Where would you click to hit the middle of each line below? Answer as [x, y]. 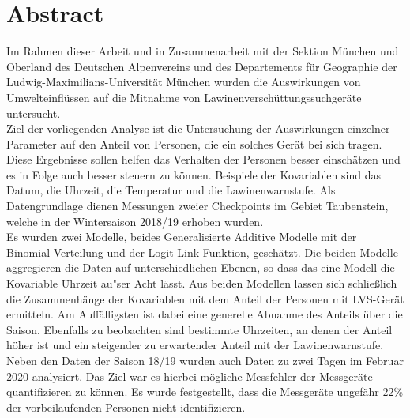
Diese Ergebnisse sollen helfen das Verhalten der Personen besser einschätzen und [203, 159]
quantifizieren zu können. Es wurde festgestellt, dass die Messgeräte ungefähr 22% [205, 392]
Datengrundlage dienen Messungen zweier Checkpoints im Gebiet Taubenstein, [197, 206]
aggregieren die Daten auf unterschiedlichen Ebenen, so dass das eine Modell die [201, 267]
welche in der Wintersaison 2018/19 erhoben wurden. [135, 221]
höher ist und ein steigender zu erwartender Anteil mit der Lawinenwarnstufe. [195, 345]
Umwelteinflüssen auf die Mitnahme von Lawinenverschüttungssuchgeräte [184, 97]
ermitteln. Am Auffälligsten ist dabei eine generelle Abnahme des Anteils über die [205, 314]
